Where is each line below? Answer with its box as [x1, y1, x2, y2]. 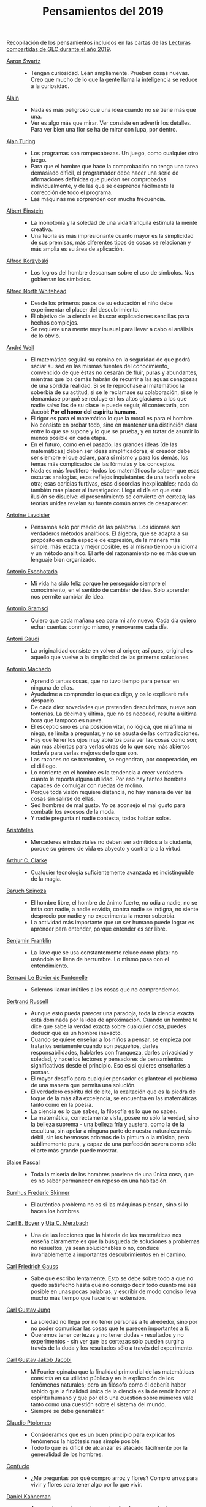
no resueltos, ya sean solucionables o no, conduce [30, 1245, 159, 1252]
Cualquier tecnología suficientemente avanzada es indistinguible [30, 868, 194, 876]
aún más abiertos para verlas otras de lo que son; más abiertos [30, 742, 190, 750]
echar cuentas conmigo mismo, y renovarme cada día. [30, 623, 169, 631]
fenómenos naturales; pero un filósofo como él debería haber [30, 1381, 186, 1388]
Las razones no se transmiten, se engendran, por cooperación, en [30, 756, 197, 763]
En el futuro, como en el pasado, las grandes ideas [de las [30, 441, 178, 448]
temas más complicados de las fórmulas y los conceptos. [30, 460, 176, 468]
